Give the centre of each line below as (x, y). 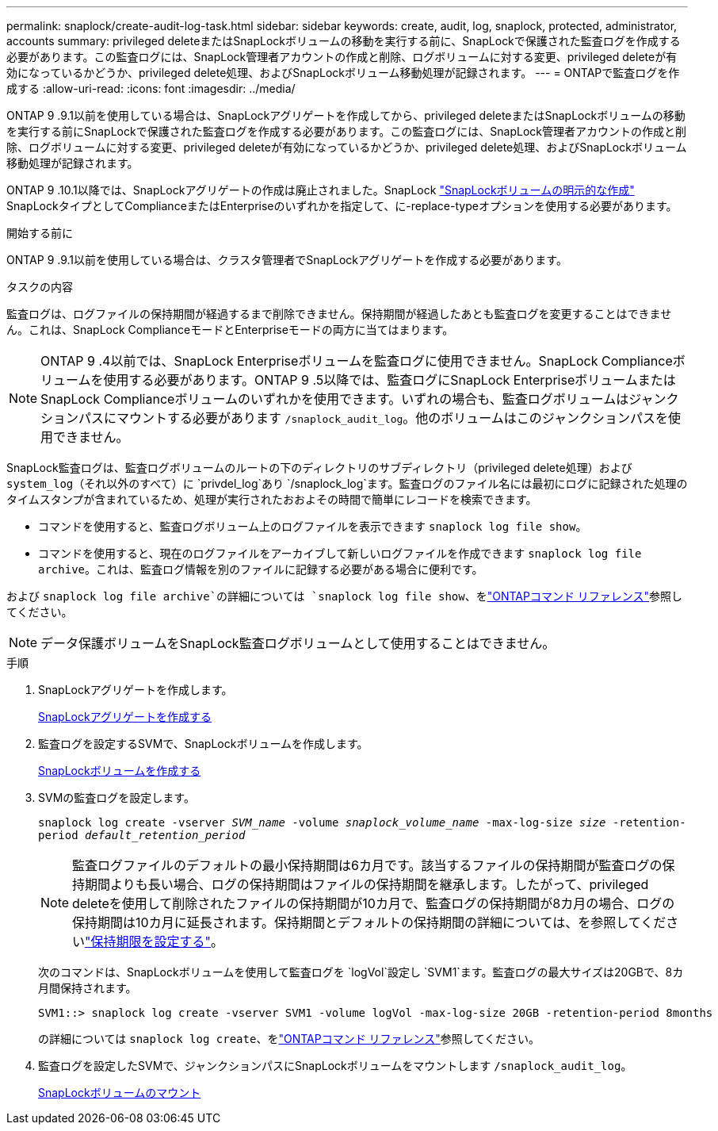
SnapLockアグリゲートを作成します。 (136, 690)
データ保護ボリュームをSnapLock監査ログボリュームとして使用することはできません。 (298, 643)
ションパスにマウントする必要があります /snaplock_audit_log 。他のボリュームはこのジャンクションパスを (355, 418)
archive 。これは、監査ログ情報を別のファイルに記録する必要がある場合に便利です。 (261, 569)
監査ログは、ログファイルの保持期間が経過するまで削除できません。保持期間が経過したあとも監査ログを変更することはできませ (339, 314)
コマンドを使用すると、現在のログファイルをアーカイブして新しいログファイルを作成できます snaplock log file (340, 553)
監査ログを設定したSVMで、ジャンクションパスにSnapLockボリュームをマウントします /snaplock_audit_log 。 (335, 1066)
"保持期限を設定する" (148, 941)
